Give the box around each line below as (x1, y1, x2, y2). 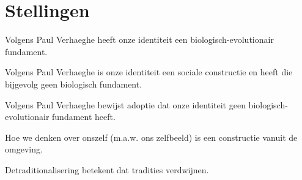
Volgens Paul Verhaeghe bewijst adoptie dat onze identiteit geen (5, 98, 246, 111)
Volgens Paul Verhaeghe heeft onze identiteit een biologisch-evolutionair (5, 33, 274, 46)
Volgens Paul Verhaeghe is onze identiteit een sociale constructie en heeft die (5, 66, 293, 78)
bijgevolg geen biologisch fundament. (5, 77, 142, 90)
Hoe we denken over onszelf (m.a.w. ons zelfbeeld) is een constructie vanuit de (5, 130, 298, 143)
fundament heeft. (52, 110, 116, 123)
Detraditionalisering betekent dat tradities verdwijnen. (5, 163, 209, 176)
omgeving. (5, 143, 43, 156)
